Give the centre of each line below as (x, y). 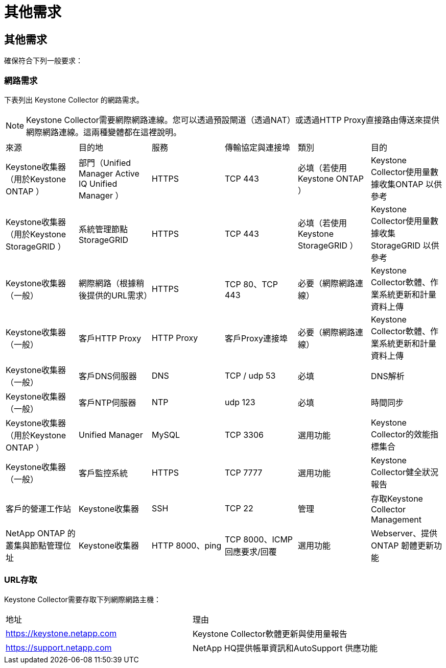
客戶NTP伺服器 (107, 402)
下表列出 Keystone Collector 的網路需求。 (74, 100)
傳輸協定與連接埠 (257, 147)
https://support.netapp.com (59, 647)
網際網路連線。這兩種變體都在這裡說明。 (104, 132)
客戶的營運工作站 (39, 509)
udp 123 (240, 402)
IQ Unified (98, 183)
